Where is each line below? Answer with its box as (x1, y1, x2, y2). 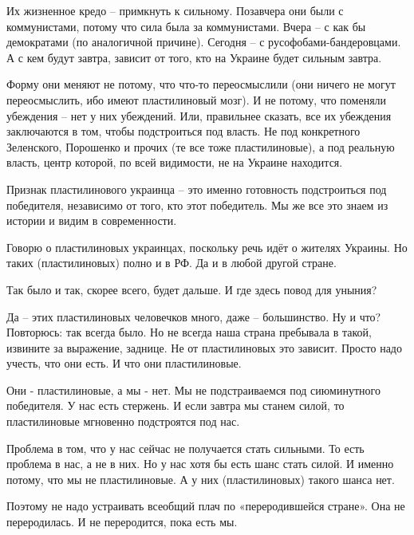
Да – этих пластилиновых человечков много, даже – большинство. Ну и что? (6, 308, 381, 325)
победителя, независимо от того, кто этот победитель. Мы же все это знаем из (6, 196, 388, 213)
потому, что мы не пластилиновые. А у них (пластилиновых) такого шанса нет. (6, 470, 395, 487)
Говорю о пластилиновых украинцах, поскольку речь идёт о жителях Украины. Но (6, 238, 408, 255)
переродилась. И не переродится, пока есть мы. (6, 513, 238, 530)
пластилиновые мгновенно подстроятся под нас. (6, 413, 240, 430)
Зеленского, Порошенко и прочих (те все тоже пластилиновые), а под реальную (6, 138, 395, 155)
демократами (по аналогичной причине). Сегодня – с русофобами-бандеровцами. (6, 33, 401, 50)
